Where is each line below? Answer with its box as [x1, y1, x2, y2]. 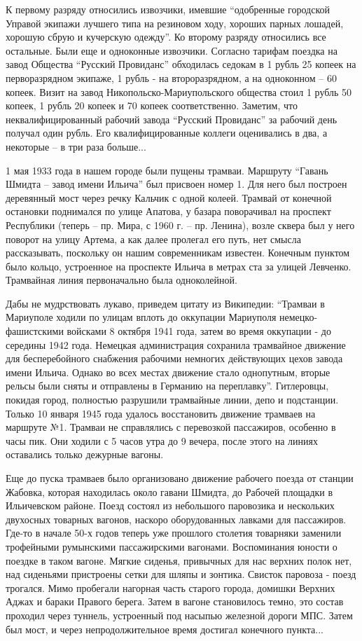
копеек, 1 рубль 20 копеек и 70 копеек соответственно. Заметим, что [6, 98, 298, 113]
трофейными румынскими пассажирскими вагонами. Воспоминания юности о [6, 539, 337, 553]
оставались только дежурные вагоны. [6, 447, 164, 462]
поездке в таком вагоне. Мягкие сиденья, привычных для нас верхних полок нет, [6, 553, 352, 567]
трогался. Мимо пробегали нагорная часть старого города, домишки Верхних [6, 580, 335, 595]
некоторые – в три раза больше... [6, 139, 146, 153]
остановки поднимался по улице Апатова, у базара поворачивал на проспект [6, 204, 331, 219]
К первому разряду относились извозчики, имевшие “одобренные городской [6, 2, 330, 16]
